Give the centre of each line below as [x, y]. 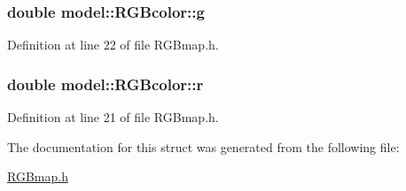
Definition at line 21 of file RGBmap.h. [113, 117]
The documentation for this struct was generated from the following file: [203, 146]
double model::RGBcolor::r [105, 84]
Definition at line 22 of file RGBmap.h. [113, 45]
